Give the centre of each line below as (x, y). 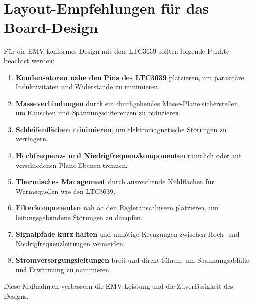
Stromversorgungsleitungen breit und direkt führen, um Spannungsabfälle (132, 260)
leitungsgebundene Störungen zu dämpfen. (79, 217)
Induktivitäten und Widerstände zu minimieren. (88, 87)
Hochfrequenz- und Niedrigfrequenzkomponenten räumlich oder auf (128, 155)
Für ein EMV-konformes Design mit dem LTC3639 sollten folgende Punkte (117, 51)
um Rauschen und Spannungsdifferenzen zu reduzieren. (98, 113)
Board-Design (51, 27)
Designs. (16, 295)
